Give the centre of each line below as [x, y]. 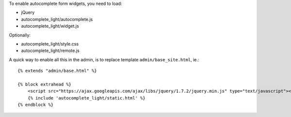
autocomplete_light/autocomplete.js [57, 19]
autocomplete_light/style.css [50, 44]
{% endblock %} [36, 105]
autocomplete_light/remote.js [50, 50]
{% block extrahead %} [45, 84]
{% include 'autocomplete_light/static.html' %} [86, 98]
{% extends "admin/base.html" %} [57, 71]
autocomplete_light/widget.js [50, 26]
